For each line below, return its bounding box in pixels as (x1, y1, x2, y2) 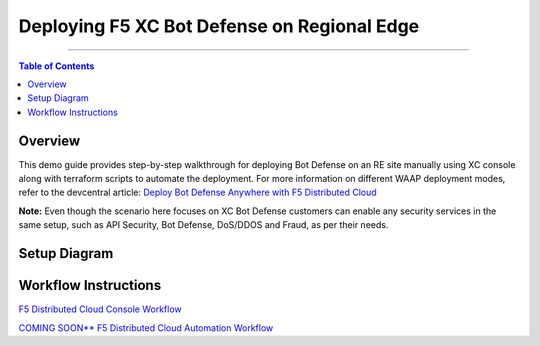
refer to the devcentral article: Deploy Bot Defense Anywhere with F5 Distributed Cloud (18, 186, 377, 199)
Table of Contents (18, 60, 95, 72)
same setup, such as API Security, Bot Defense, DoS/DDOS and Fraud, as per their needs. (18, 219, 389, 231)
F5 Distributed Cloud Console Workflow (18, 303, 182, 315)
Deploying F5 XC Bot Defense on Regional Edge (18, 15, 420, 37)
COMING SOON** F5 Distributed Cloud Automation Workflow (18, 321, 274, 334)
